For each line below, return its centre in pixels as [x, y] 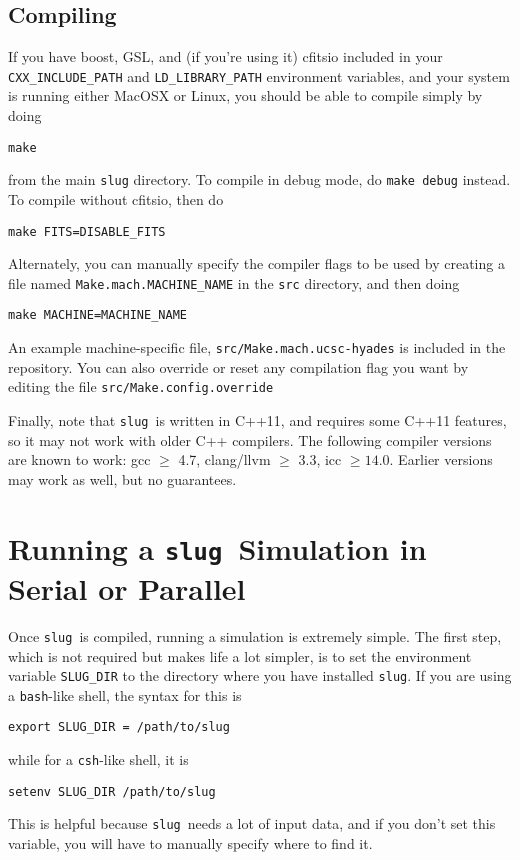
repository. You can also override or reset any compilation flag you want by [238, 366]
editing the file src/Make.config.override [141, 386]
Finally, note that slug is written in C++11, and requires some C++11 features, [257, 420]
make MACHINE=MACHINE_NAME [97, 315]
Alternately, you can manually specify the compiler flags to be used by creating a [256, 263]
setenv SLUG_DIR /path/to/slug [112, 791]
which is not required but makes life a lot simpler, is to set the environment [240, 655]
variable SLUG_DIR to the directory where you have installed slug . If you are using [260, 675]
